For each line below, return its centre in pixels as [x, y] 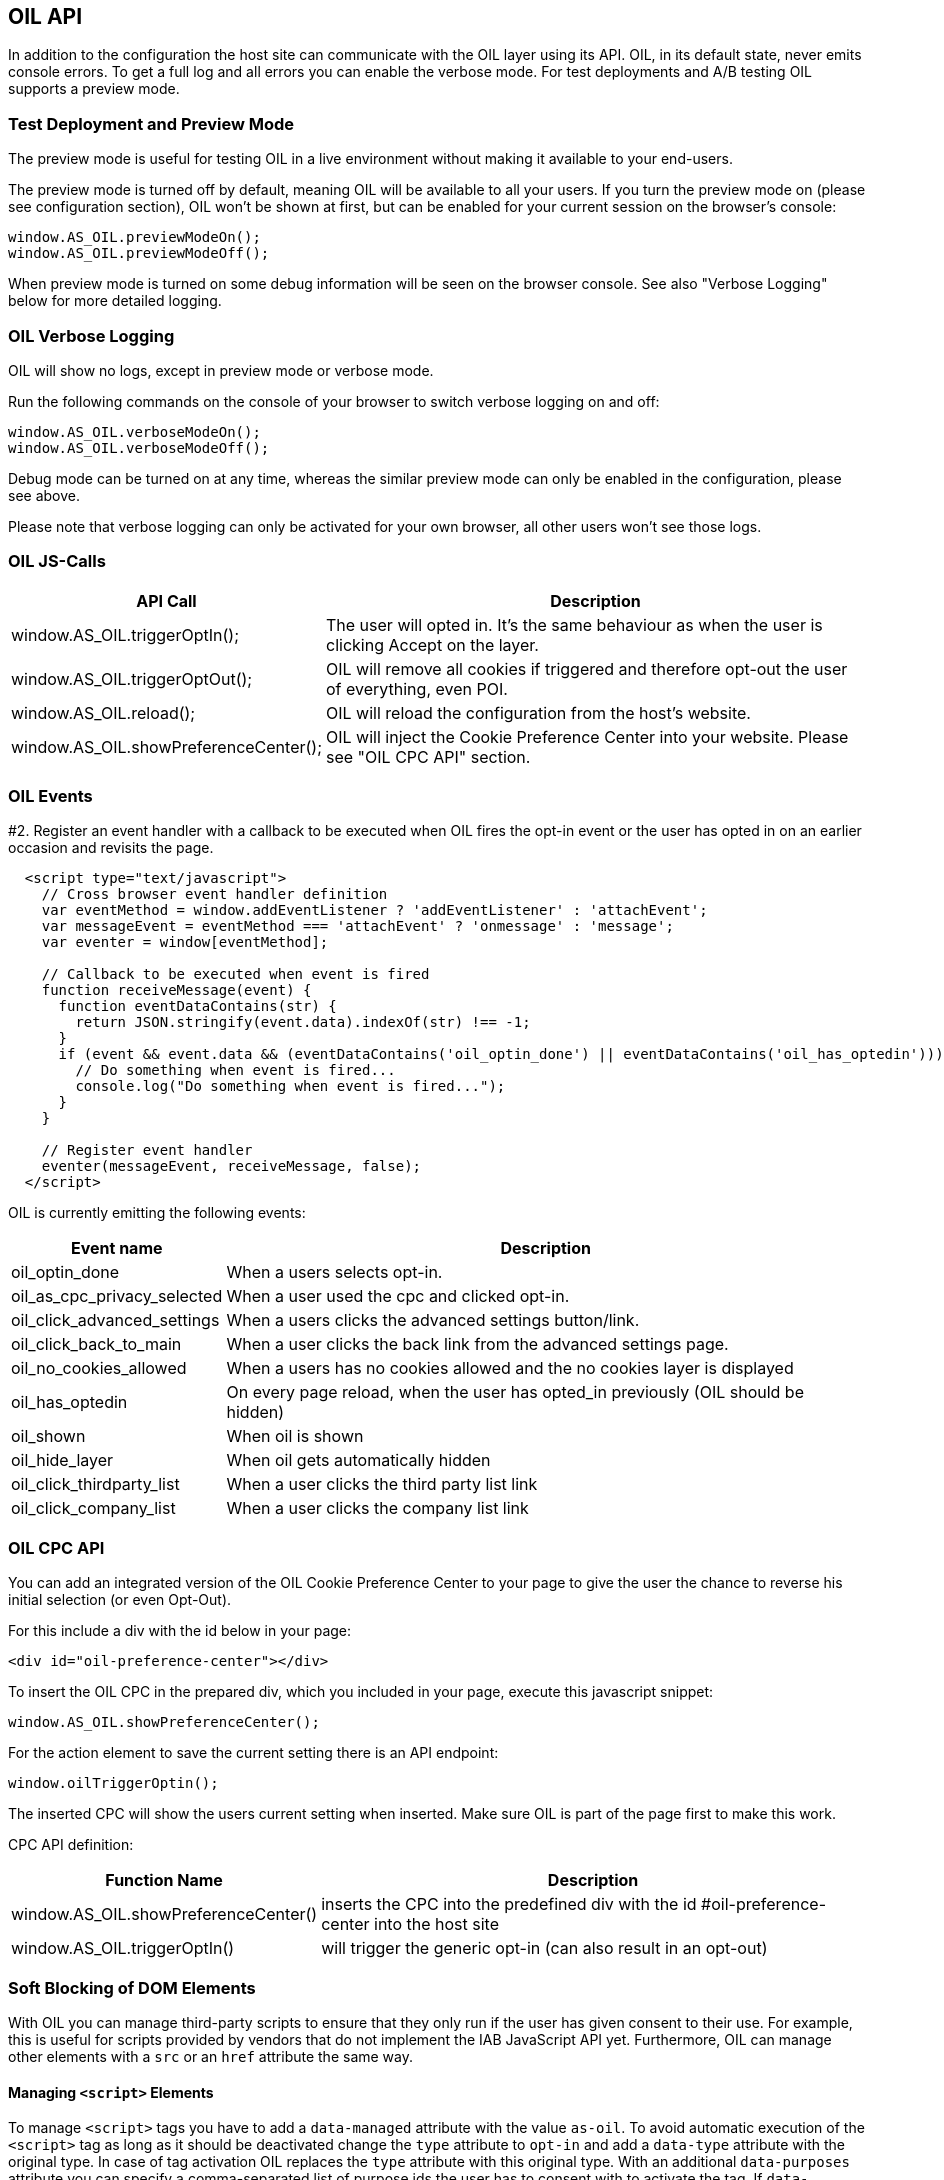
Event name [116, 1248]
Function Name [164, 1880]
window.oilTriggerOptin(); [113, 1783]
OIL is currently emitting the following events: [157, 1213]
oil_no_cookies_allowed [99, 1368]
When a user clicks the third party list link [382, 1484]
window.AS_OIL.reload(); [103, 712]
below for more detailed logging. [115, 301]
